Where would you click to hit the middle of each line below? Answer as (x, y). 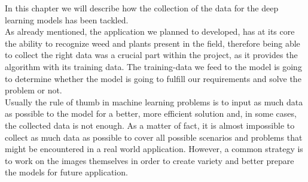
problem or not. (33, 90)
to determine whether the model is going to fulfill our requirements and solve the (153, 78)
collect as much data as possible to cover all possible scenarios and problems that (154, 137)
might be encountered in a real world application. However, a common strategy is (154, 149)
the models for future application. (66, 172)
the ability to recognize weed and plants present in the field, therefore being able (153, 43)
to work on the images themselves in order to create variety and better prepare (150, 160)
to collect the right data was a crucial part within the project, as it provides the (151, 55)
